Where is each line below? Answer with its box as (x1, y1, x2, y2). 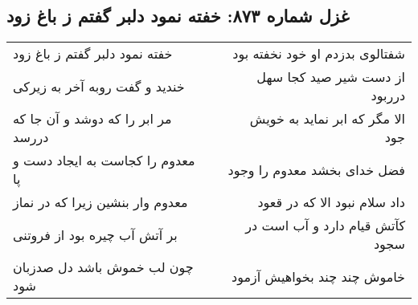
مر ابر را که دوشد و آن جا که (13, 109, 172, 128)
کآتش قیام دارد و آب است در (245, 216, 405, 235)
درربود (371, 86, 405, 105)
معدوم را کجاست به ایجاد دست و (13, 151, 195, 170)
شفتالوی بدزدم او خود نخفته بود (232, 44, 405, 63)
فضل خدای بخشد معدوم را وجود (227, 160, 405, 179)
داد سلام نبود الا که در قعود (257, 193, 405, 212)
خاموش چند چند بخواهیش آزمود (232, 266, 405, 286)
